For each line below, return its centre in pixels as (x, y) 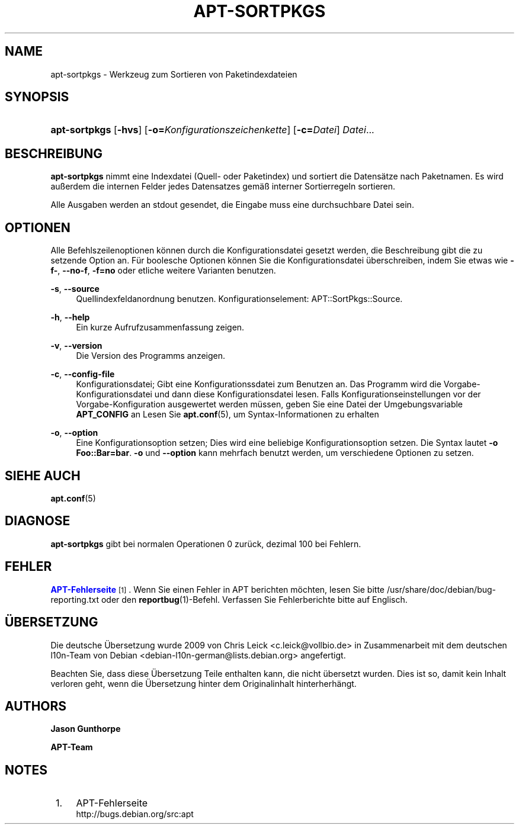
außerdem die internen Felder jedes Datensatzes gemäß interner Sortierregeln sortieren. (223, 187)
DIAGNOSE (38, 521)
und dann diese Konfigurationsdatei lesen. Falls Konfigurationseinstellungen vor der (318, 394)
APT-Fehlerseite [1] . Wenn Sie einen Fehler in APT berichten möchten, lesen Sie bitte (218, 589)
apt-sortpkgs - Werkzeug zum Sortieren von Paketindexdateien (174, 74)
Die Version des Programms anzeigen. (151, 356)
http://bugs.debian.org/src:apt (135, 814)
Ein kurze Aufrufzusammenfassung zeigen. (160, 327)
